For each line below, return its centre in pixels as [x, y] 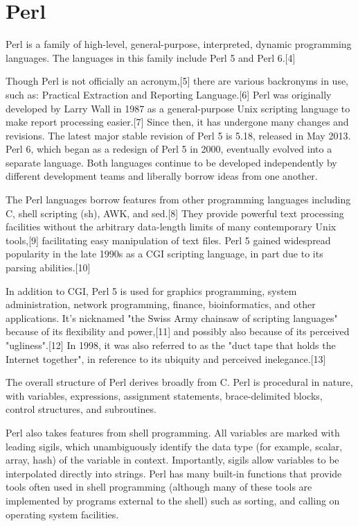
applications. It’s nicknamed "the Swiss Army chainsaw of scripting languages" [172, 317]
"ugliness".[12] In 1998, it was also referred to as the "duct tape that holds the [171, 345]
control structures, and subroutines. [81, 409]
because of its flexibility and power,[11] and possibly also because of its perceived [178, 331]
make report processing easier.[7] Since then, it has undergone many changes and [177, 122]
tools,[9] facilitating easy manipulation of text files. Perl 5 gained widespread [168, 240]
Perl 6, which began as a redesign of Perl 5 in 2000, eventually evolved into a [169, 149]
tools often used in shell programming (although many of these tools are [159, 487]
